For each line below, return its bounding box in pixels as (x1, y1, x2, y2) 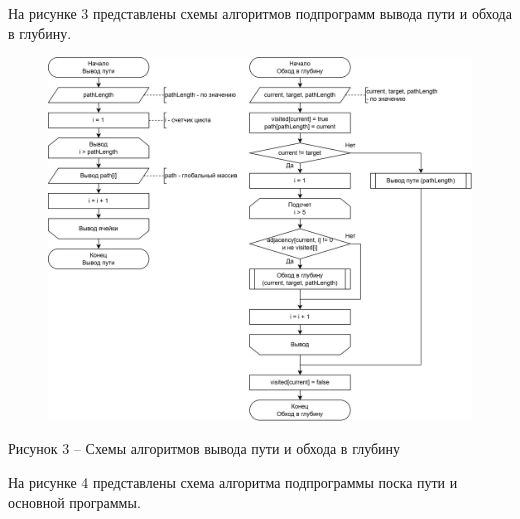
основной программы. (8, 491, 141, 512)
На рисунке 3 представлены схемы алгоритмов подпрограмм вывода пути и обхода (8, 3, 512, 23)
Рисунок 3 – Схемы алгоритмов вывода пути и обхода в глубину (8, 438, 401, 459)
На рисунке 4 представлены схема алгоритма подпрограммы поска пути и (8, 471, 458, 492)
